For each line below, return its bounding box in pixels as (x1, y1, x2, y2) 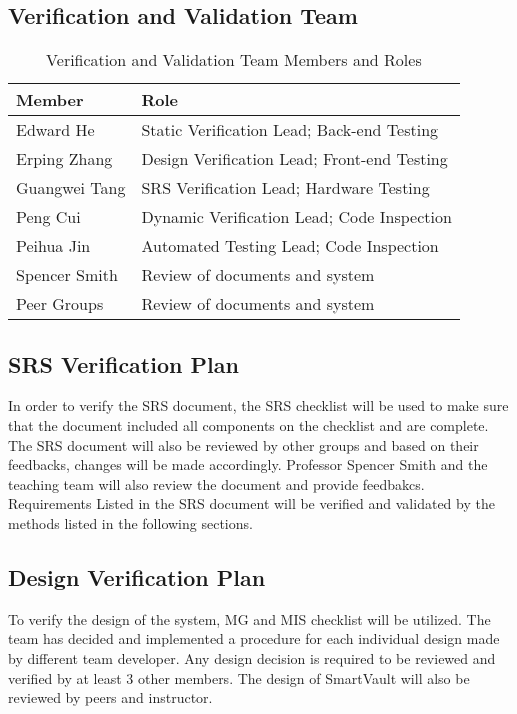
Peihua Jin (16, 234, 91, 258)
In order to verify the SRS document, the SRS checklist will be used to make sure (8, 395, 509, 416)
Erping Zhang (16, 147, 113, 171)
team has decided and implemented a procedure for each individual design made (8, 628, 500, 649)
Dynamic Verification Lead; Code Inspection (141, 205, 452, 229)
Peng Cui (16, 205, 81, 229)
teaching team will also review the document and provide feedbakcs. (8, 473, 425, 494)
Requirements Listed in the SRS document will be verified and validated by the (8, 493, 495, 514)
